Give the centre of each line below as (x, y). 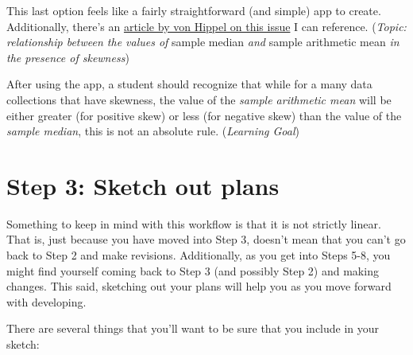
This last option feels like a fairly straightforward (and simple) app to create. (194, 10)
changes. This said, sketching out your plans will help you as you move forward (199, 286)
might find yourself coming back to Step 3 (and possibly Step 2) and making (193, 270)
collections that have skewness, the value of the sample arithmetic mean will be (199, 99)
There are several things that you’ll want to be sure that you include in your (193, 328)
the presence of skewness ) (68, 57)
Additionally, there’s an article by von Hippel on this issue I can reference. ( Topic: (206, 26)
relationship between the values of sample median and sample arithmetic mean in (203, 42)
